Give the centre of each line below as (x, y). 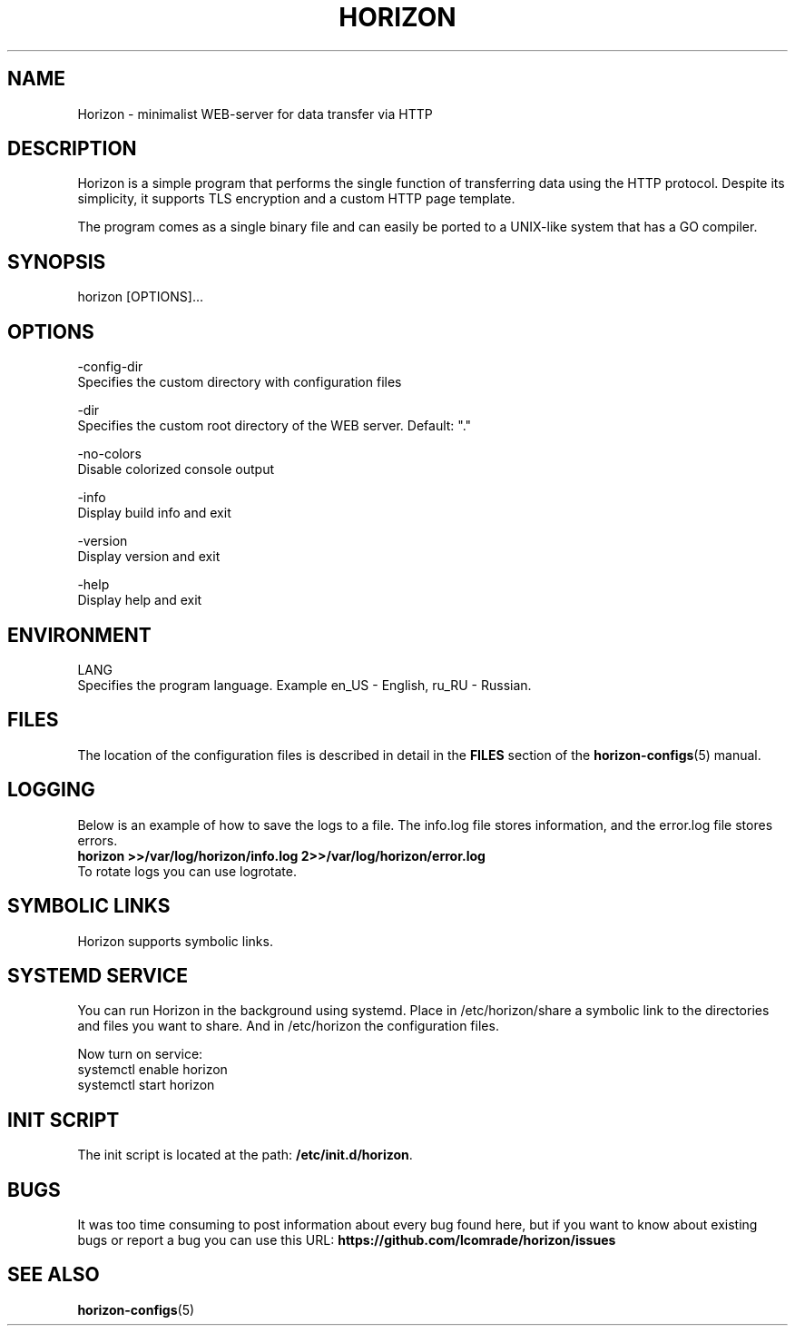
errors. (98, 840)
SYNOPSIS (57, 262)
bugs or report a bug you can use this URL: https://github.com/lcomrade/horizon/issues (347, 1240)
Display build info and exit (154, 513)
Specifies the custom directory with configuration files (240, 382)
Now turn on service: (140, 1054)
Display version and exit (149, 557)
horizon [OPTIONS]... (140, 297)
